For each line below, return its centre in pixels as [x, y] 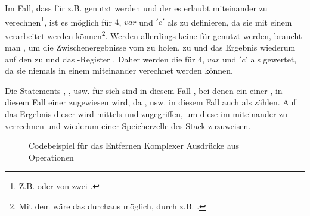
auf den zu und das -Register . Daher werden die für [100, 59]
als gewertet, [274, 59]
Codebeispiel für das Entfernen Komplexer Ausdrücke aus [134, 145]
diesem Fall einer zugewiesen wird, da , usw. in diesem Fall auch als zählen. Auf [151, 102]
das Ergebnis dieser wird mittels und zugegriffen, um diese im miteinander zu [146, 114]
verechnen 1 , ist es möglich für [58, 21]
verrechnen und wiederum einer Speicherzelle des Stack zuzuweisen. [128, 125]
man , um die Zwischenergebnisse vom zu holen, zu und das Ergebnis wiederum [150, 47]
